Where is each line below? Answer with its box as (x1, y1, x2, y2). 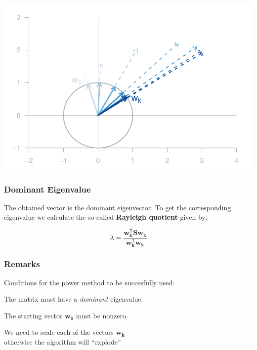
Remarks (4, 258, 40, 270)
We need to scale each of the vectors (4, 327, 114, 337)
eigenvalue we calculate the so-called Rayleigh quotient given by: (4, 212, 208, 222)
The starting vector (4, 310, 63, 320)
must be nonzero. (76, 310, 128, 320)
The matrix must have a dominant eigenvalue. (4, 294, 143, 304)
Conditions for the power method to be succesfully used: (4, 277, 174, 287)
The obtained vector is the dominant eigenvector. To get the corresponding (4, 202, 231, 212)
